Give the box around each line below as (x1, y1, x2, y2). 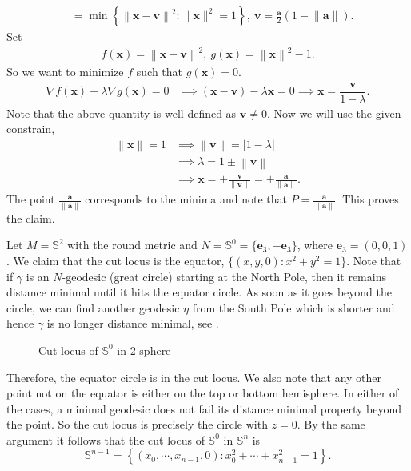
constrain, (6, 120, 55, 137)
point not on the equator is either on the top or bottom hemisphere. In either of (6, 384, 399, 401)
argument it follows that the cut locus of (6, 431, 205, 448)
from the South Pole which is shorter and (192, 299, 395, 316)
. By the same (297, 416, 365, 433)
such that (136, 63, 183, 80)
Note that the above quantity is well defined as (6, 104, 237, 121)
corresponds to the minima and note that (85, 191, 287, 207)
